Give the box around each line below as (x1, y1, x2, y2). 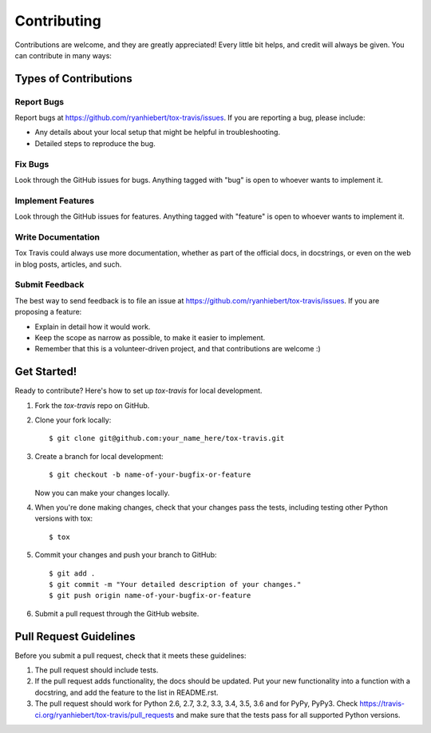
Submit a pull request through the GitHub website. (34, 608, 200, 618)
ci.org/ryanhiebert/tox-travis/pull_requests (34, 710, 175, 719)
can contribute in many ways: (14, 50, 112, 60)
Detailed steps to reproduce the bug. (34, 138, 156, 148)
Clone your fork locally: (34, 415, 112, 425)
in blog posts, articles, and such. (14, 260, 122, 269)
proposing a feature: (14, 307, 82, 317)
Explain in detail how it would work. (34, 322, 151, 331)
